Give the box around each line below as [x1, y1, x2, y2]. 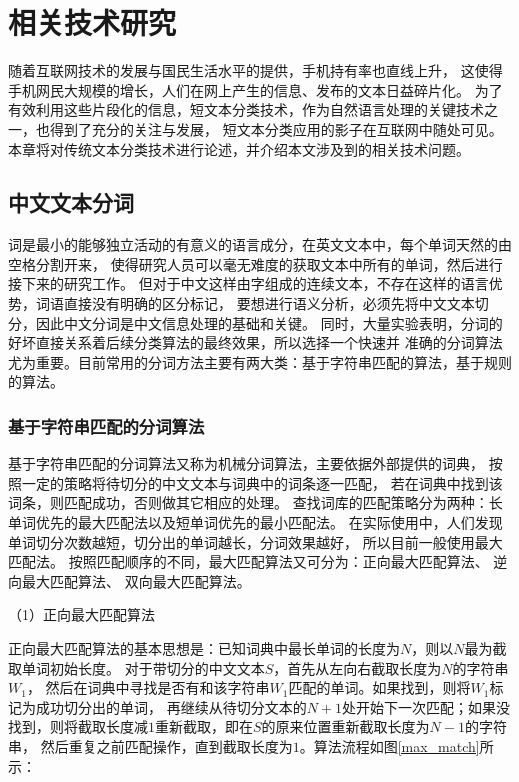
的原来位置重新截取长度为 [261, 716, 430, 737]
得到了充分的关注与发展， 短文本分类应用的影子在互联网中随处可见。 [49, 118, 503, 139]
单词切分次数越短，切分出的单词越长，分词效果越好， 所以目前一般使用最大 [8, 531, 503, 552]
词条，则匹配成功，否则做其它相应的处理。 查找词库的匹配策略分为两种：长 [8, 492, 503, 513]
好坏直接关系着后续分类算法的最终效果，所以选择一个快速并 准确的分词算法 [8, 332, 503, 353]
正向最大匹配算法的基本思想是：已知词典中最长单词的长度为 [8, 638, 400, 659]
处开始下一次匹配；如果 [342, 696, 497, 717]
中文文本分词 [8, 187, 134, 218]
